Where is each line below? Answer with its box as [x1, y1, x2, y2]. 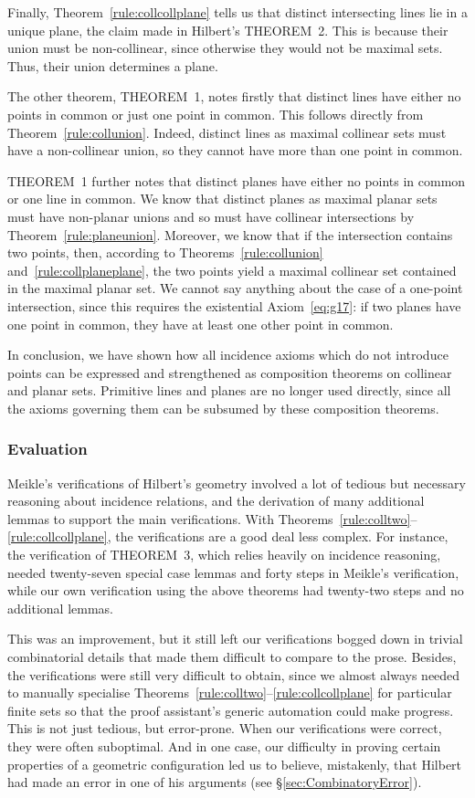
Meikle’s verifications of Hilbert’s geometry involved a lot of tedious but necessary [7, 473, 466, 492]
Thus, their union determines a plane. [7, 56, 218, 75]
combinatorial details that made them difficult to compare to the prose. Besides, [7, 647, 457, 667]
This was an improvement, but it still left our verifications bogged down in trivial [7, 629, 463, 648]
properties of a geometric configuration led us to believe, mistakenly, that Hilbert [7, 754, 462, 773]
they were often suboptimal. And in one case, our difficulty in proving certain [7, 737, 441, 755]
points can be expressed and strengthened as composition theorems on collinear [7, 362, 452, 382]
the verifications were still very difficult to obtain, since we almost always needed [7, 665, 460, 684]
